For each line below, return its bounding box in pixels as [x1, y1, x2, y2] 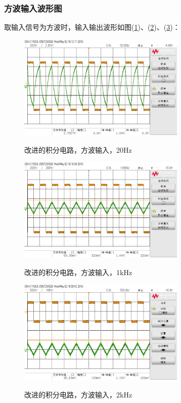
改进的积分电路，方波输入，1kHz [24, 266, 132, 277]
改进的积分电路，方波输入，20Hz [24, 144, 132, 155]
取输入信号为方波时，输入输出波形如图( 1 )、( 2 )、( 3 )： [4, 22, 180, 32]
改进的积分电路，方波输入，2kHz [24, 389, 132, 400]
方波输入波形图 [4, 2, 62, 14]
